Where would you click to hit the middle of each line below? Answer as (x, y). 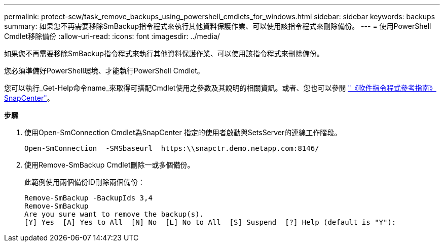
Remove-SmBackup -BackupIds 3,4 (88, 198)
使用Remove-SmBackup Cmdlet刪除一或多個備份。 (109, 165)
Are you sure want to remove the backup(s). (114, 214)
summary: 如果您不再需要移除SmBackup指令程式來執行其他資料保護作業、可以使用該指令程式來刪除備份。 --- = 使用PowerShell (218, 26)
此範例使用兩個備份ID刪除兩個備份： (85, 182)
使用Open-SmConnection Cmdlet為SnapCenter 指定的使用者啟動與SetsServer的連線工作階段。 (183, 132)
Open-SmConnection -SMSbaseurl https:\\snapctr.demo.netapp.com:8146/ (172, 148)
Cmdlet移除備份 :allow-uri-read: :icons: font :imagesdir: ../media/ (112, 36)
